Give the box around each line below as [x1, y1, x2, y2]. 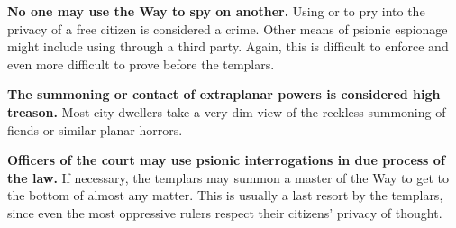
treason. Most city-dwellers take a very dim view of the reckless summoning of [7, 102, 446, 121]
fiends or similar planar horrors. [7, 120, 183, 139]
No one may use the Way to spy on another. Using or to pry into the [7, 2, 425, 20]
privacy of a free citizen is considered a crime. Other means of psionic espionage [7, 19, 448, 38]
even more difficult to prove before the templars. [7, 54, 275, 73]
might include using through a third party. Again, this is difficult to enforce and [7, 37, 449, 56]
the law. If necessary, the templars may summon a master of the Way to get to [7, 168, 449, 187]
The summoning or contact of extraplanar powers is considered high [7, 85, 441, 104]
